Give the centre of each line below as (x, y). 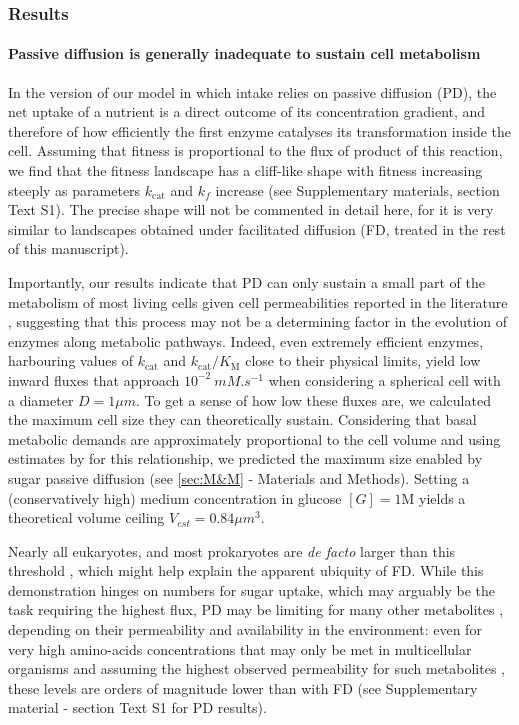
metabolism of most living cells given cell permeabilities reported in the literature (258, 301)
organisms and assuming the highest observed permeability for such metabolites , (257, 668)
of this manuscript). (68, 248)
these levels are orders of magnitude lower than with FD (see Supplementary (243, 687)
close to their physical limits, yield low (363, 360)
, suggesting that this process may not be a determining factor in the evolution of (258, 321)
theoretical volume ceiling (86, 517)
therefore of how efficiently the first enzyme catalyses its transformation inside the (260, 130)
